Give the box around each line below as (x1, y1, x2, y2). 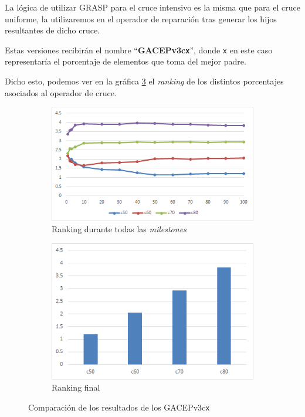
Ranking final (52, 381, 100, 394)
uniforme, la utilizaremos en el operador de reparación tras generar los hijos (5, 12, 277, 25)
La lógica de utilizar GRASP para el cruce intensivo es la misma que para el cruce (5, 1, 300, 13)
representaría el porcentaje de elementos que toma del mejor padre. (5, 55, 246, 67)
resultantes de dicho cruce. (5, 24, 100, 36)
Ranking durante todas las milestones (52, 223, 187, 235)
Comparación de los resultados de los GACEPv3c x (28, 401, 210, 413)
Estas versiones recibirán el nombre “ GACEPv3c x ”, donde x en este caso (5, 43, 273, 56)
